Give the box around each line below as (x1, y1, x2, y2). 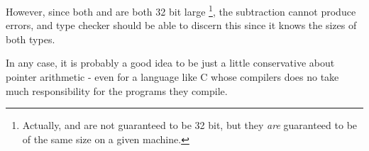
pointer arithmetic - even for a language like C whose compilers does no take (6, 69, 339, 84)
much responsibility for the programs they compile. (6, 83, 228, 98)
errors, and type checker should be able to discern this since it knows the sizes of (6, 18, 357, 33)
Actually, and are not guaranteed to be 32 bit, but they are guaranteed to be (22, 118, 358, 133)
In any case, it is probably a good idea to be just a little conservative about (6, 55, 335, 70)
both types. (6, 31, 55, 46)
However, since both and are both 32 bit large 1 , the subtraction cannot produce (6, 2, 356, 18)
